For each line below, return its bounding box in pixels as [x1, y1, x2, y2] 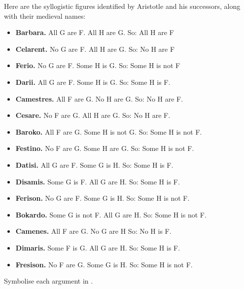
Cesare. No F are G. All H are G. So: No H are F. [15, 110, 171, 120]
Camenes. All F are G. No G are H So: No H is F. [15, 226, 172, 236]
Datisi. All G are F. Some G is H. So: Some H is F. [15, 159, 174, 170]
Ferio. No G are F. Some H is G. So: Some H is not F [15, 60, 180, 71]
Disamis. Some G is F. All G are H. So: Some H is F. [15, 176, 180, 186]
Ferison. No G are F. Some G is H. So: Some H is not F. [15, 193, 190, 203]
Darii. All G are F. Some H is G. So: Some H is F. [15, 76, 171, 87]
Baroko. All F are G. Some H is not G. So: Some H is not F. [15, 126, 202, 137]
